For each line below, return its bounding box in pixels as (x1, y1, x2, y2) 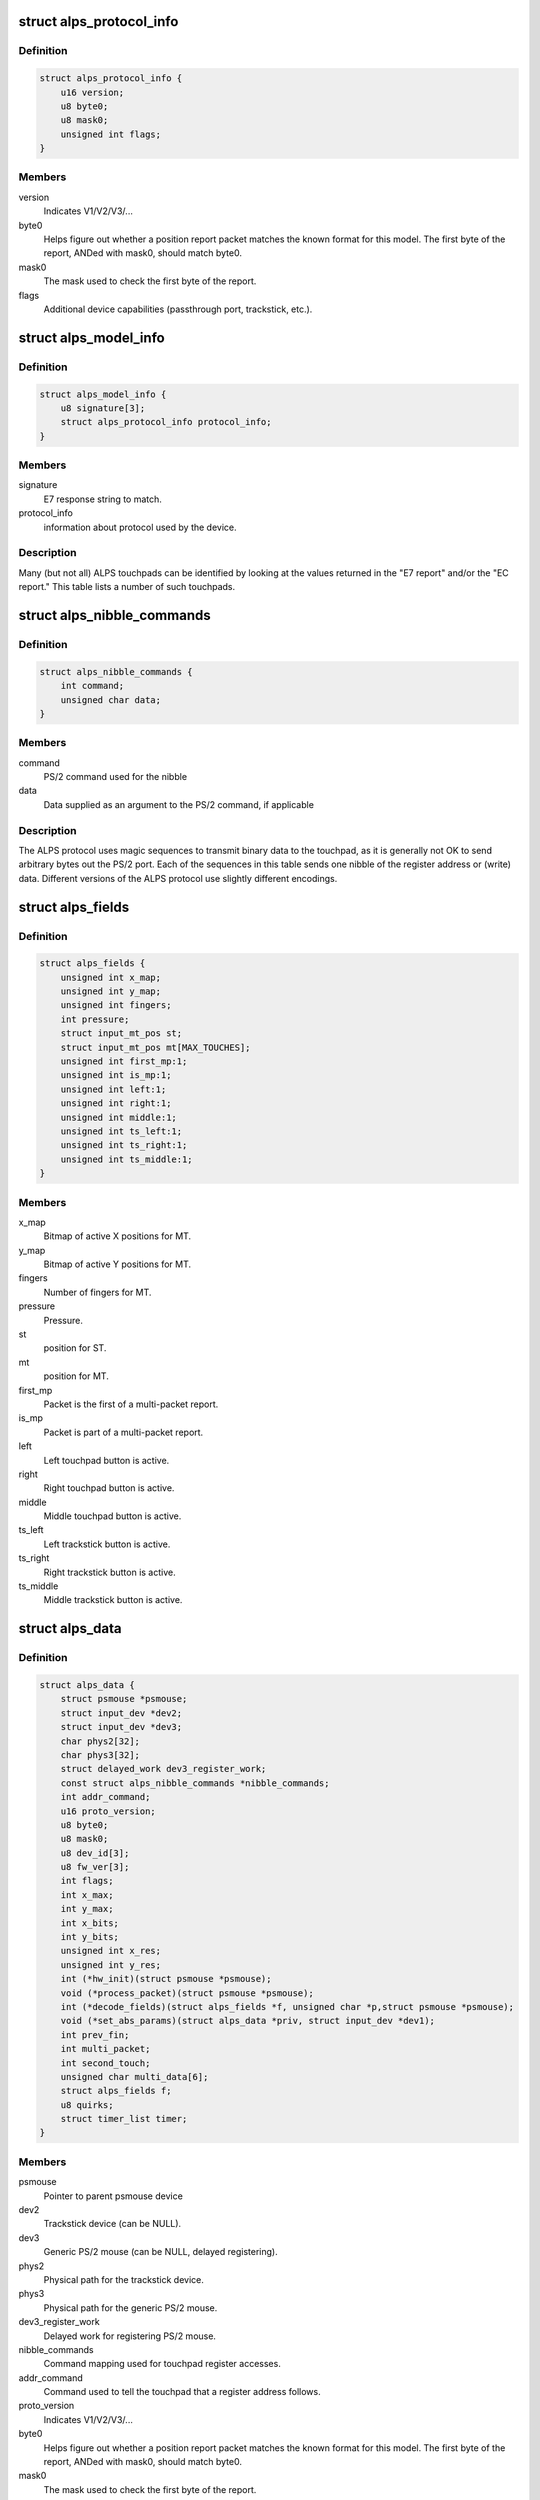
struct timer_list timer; (60, 2113, 188, 2125)
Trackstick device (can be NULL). (43, 2218, 182, 2230)
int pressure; (60, 1013, 130, 1025)
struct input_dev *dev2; (60, 1707, 183, 1719)
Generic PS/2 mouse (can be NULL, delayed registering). (43, 2246, 279, 2258)
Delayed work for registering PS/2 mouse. (43, 2330, 217, 2342)
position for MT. (43, 1370, 109, 1382)
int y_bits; (60, 1931, 120, 1943)
